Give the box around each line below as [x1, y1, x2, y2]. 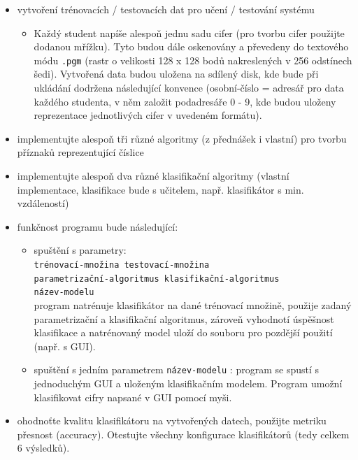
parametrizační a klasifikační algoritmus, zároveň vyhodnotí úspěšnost [34, 311, 334, 326]
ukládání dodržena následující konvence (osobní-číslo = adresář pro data [34, 80, 344, 95]
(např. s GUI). [34, 338, 96, 353]
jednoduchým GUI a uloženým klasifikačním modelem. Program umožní [34, 375, 343, 390]
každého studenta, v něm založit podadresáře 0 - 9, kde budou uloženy [34, 94, 336, 108]
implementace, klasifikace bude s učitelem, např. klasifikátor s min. [17, 182, 304, 196]
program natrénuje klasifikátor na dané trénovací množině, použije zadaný [34, 297, 352, 312]
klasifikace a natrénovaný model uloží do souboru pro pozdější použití [34, 325, 333, 340]
